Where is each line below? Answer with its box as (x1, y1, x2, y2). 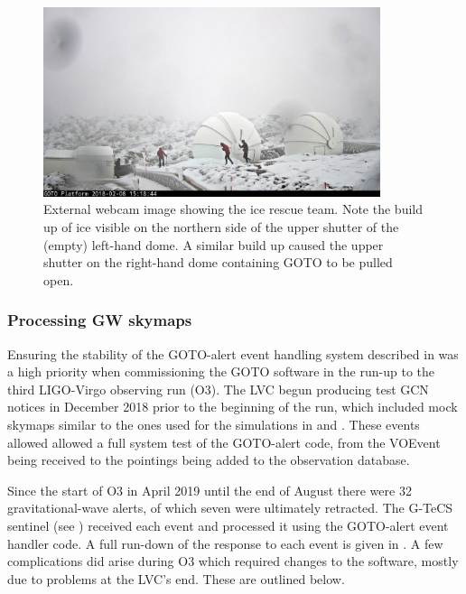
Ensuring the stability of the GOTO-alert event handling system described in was (7, 344, 459, 363)
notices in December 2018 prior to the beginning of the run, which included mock (7, 397, 458, 416)
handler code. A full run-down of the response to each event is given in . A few (7, 534, 443, 552)
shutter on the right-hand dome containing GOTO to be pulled (43, 253, 393, 272)
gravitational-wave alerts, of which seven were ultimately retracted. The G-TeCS (7, 498, 453, 517)
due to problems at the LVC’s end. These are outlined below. (7, 569, 345, 588)
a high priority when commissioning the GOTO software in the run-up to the (7, 362, 435, 381)
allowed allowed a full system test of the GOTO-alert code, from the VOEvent (7, 432, 441, 451)
